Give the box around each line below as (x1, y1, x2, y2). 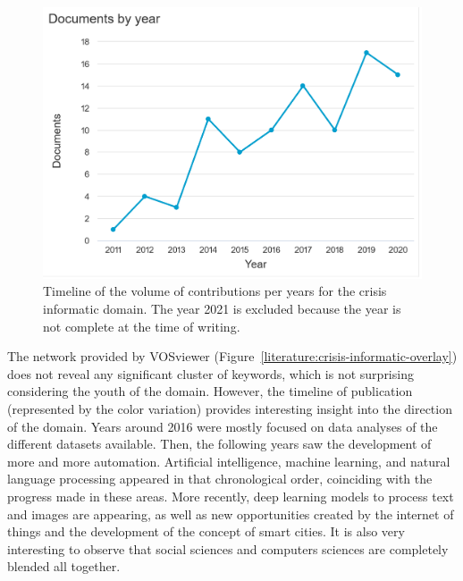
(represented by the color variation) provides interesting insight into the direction (7, 399, 452, 417)
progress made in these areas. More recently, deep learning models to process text (7, 486, 454, 505)
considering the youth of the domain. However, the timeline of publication (7, 382, 413, 400)
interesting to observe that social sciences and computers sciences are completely (7, 539, 449, 558)
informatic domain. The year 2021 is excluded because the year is (43, 299, 401, 317)
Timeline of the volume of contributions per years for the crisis (43, 282, 387, 300)
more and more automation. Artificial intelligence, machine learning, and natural (7, 451, 450, 470)
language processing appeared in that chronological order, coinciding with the (7, 469, 433, 488)
